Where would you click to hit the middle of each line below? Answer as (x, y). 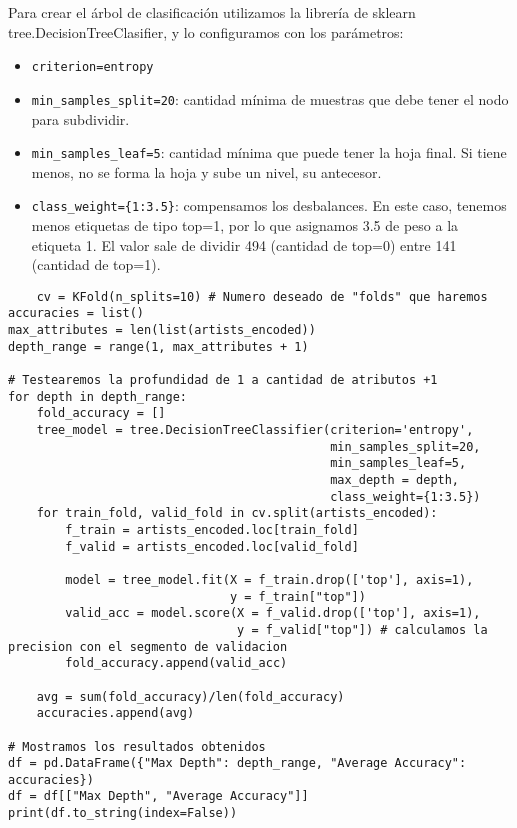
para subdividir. (80, 118)
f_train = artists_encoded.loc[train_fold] (212, 529)
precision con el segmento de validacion (148, 646)
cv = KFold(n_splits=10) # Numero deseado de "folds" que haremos (262, 296)
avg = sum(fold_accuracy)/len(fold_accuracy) (190, 696)
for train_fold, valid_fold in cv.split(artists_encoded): (237, 513)
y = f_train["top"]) (297, 596)
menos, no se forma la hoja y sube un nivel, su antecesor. (206, 171)
